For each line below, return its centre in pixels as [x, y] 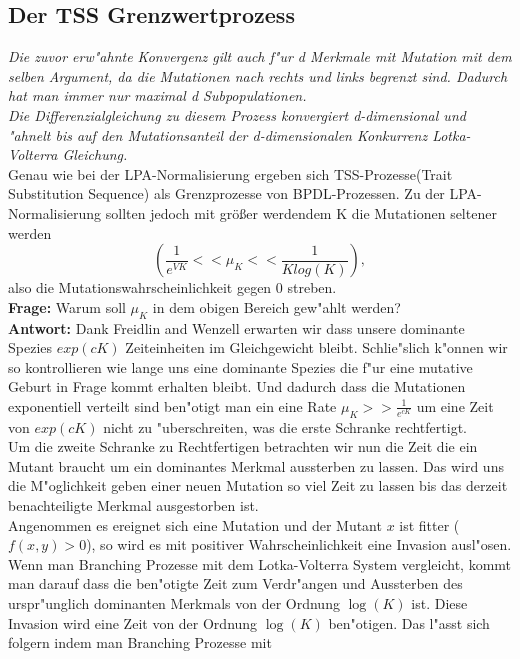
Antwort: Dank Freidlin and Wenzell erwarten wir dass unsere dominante [236, 327]
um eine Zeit [455, 405]
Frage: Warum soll [67, 306]
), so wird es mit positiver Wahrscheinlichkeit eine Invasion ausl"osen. [299, 544]
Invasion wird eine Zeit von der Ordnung [133, 622]
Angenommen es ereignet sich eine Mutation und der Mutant [195, 524]
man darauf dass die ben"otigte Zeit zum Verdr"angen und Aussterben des [235, 583]
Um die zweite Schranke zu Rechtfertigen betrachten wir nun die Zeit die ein [243, 446]
